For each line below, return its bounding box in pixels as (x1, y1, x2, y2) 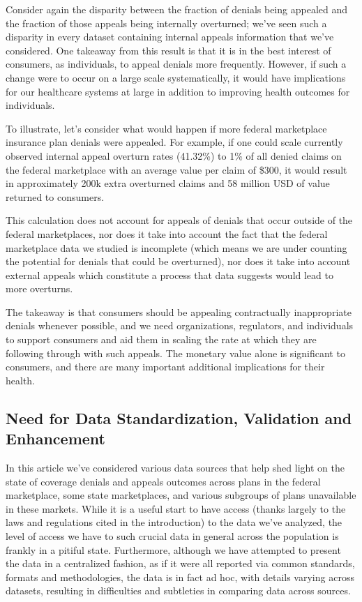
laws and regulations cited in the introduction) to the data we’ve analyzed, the (6, 515, 342, 529)
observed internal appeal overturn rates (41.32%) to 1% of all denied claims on (6, 148, 342, 163)
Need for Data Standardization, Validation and (6, 407, 352, 428)
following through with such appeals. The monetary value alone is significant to (6, 345, 345, 360)
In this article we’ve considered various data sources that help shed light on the (6, 460, 345, 475)
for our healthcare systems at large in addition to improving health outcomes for (6, 84, 350, 98)
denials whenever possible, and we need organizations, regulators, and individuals (6, 318, 354, 333)
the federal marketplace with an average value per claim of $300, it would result (6, 162, 347, 176)
